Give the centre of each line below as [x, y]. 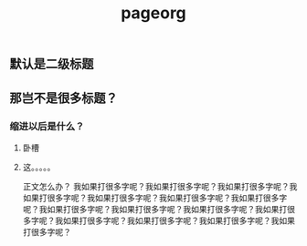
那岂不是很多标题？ [64, 98]
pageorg [153, 13]
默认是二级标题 [52, 64]
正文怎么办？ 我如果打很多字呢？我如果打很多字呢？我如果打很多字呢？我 [160, 186]
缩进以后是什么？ [47, 126]
